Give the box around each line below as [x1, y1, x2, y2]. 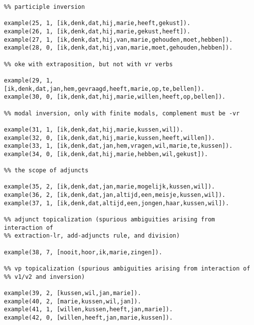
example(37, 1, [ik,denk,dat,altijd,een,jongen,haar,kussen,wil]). [4, 199, 229, 207]
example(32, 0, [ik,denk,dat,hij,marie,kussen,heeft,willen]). [4, 134, 215, 141]
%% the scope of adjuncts [4, 167, 88, 174]
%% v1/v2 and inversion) [4, 273, 85, 280]
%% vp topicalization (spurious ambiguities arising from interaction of [4, 265, 251, 272]
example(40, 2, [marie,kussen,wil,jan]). [4, 298, 141, 305]
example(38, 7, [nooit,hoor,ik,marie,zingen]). [4, 248, 163, 256]
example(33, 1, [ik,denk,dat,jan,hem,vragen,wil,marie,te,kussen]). [4, 142, 233, 150]
